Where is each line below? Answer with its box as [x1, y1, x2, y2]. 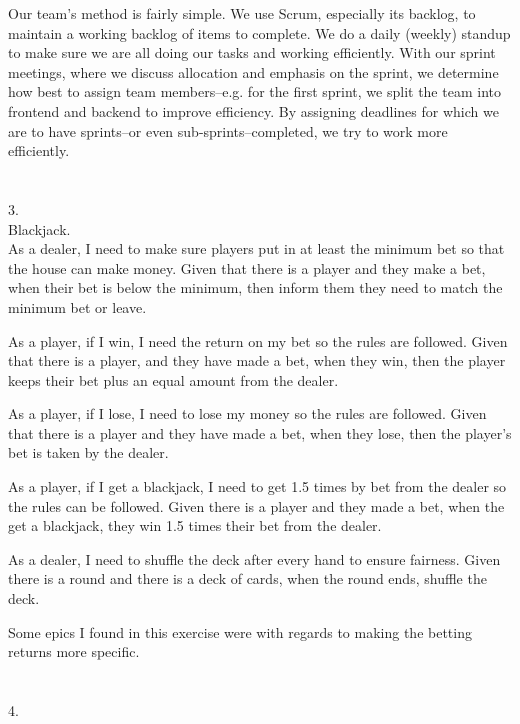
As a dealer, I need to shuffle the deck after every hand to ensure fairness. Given [8, 548, 501, 569]
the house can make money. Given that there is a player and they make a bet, [8, 257, 486, 278]
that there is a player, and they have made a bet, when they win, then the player [8, 350, 506, 371]
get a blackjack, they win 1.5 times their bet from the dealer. [8, 515, 382, 536]
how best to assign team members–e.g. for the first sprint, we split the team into [8, 81, 501, 102]
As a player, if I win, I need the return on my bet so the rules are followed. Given [8, 330, 508, 351]
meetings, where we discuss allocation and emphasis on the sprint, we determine [8, 61, 499, 82]
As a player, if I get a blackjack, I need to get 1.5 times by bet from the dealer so [8, 476, 507, 497]
